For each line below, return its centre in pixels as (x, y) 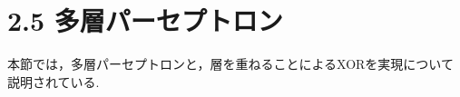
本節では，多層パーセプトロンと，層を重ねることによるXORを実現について (230, 64)
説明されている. (54, 81)
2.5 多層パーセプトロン (145, 20)
